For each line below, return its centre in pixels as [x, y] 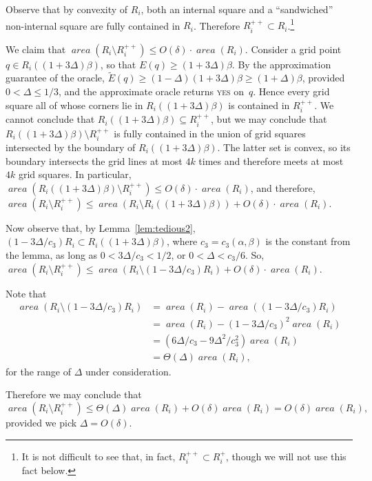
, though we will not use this [286, 456]
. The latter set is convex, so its [284, 147]
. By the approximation [281, 64]
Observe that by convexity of [67, 9]
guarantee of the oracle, [55, 78]
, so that [118, 64]
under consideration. [128, 371]
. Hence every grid [291, 91]
